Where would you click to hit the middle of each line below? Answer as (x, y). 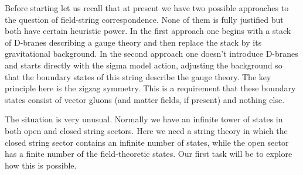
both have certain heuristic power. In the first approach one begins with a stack (148, 31)
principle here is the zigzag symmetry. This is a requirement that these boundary (150, 88)
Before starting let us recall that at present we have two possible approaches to (147, 8)
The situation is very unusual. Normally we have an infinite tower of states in (144, 119)
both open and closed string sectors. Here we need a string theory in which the (146, 130)
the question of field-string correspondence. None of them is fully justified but (144, 19)
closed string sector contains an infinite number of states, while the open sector (147, 142)
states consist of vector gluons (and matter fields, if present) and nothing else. (145, 99)
